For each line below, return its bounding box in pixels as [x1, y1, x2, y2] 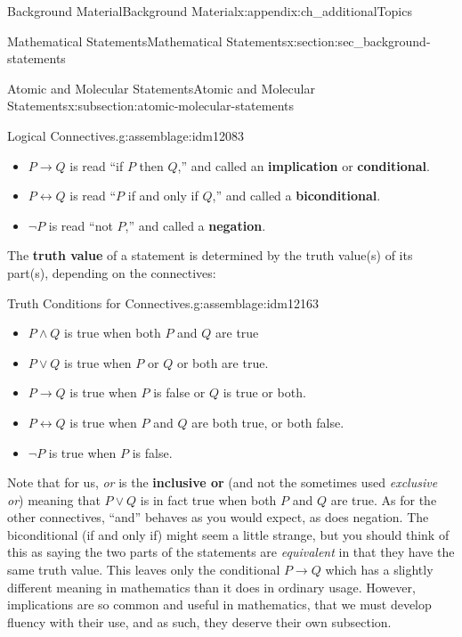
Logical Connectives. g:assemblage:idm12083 [7, 126, 245, 144]
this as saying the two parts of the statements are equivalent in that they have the [7, 543, 455, 561]
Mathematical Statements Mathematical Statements [7, 31, 288, 50]
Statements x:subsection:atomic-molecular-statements [7, 96, 294, 115]
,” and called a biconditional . [212, 186, 381, 205]
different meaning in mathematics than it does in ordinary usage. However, [7, 577, 416, 596]
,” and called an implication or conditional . [177, 156, 430, 175]
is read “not [48, 216, 113, 234]
